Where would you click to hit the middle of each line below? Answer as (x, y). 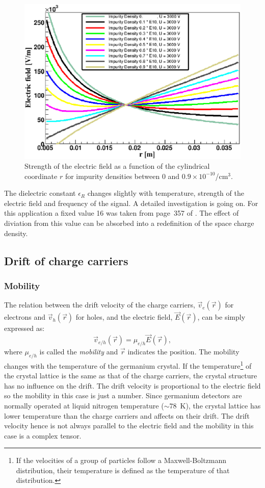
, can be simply (221, 317)
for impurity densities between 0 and (122, 176)
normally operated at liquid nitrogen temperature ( (84, 405)
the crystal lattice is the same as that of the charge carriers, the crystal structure (131, 376)
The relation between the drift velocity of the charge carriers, (100, 305)
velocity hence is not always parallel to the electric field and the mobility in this (129, 426)
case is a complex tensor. (43, 435)
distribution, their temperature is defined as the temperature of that (123, 470)
